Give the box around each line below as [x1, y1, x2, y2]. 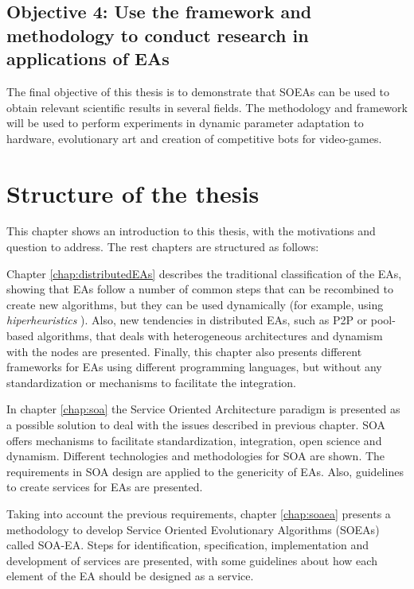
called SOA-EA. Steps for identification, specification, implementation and [6, 537, 369, 553]
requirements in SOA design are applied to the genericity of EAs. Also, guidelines [6, 463, 404, 479]
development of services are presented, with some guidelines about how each [6, 552, 377, 568]
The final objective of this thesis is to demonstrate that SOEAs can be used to [6, 83, 390, 99]
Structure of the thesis [6, 176, 260, 209]
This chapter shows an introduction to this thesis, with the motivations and [6, 223, 376, 239]
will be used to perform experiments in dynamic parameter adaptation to [6, 114, 364, 131]
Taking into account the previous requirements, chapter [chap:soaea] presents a [6, 505, 391, 521]
